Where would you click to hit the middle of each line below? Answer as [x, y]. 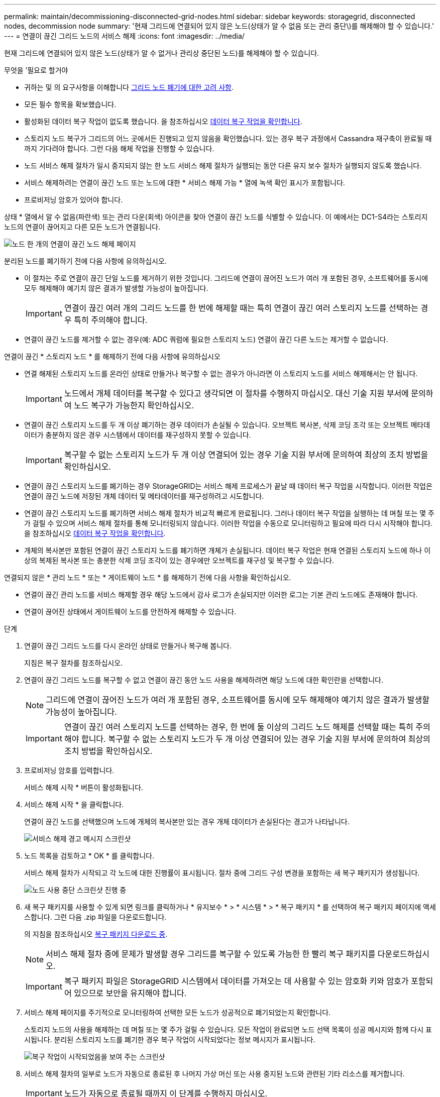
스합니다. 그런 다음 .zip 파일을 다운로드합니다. [95, 917]
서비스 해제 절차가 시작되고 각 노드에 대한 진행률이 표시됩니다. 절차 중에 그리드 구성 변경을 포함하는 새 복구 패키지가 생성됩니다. [222, 873]
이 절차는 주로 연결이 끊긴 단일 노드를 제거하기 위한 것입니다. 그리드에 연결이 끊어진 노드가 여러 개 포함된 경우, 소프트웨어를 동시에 [226, 278]
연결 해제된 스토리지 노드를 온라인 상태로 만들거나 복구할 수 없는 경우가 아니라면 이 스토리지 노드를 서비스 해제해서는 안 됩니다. [221, 373]
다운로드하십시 [403, 954]
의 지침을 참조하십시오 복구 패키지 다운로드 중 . [96, 934]
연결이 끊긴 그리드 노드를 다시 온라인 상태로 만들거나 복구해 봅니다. [128, 646]
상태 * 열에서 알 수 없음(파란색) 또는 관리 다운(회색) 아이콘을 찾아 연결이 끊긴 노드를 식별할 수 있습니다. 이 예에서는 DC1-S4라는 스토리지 [216, 217]
